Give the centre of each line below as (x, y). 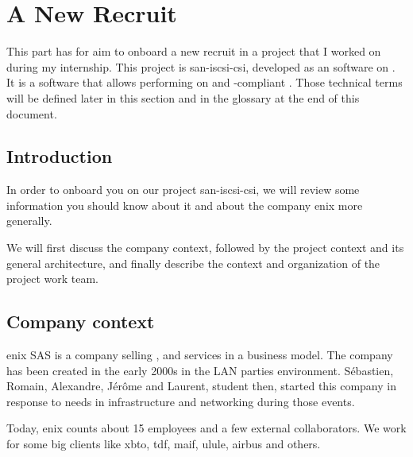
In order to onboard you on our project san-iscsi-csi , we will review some (183, 190)
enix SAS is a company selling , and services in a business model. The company (200, 355)
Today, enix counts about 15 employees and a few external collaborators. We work (206, 428)
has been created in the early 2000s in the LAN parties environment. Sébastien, (200, 370)
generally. (29, 221)
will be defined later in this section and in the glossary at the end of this (183, 97)
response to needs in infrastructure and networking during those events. (181, 401)
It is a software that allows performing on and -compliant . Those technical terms (205, 82)
